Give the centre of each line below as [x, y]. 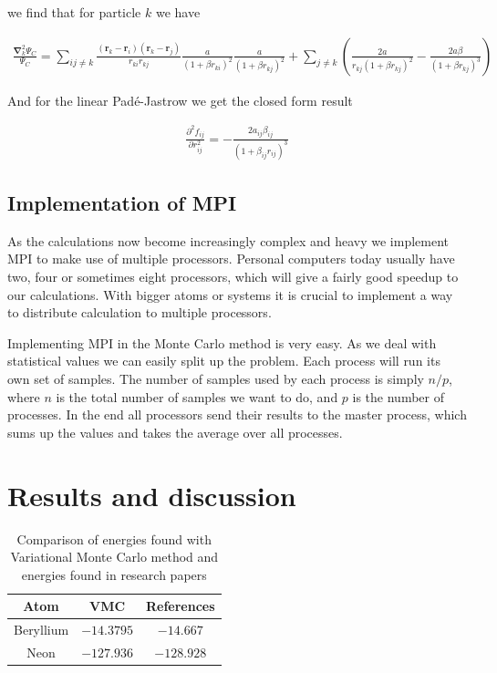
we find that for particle [74, 12]
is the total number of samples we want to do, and [197, 396]
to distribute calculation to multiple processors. [140, 312]
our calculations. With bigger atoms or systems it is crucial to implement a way [230, 294]
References [180, 606]
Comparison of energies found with [114, 538]
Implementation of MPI [122, 203]
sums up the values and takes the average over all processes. [175, 432]
